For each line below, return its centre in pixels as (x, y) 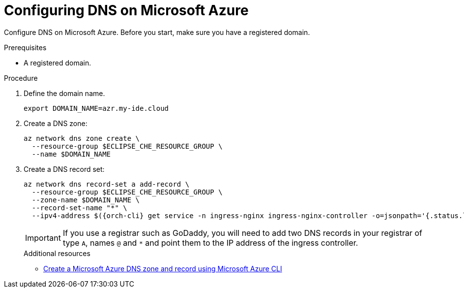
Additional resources (57, 253)
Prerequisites (25, 47)
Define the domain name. (64, 93)
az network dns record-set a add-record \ (107, 184)
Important (43, 238)
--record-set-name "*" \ (79, 208)
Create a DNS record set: (64, 169)
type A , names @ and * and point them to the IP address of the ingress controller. (210, 243)
